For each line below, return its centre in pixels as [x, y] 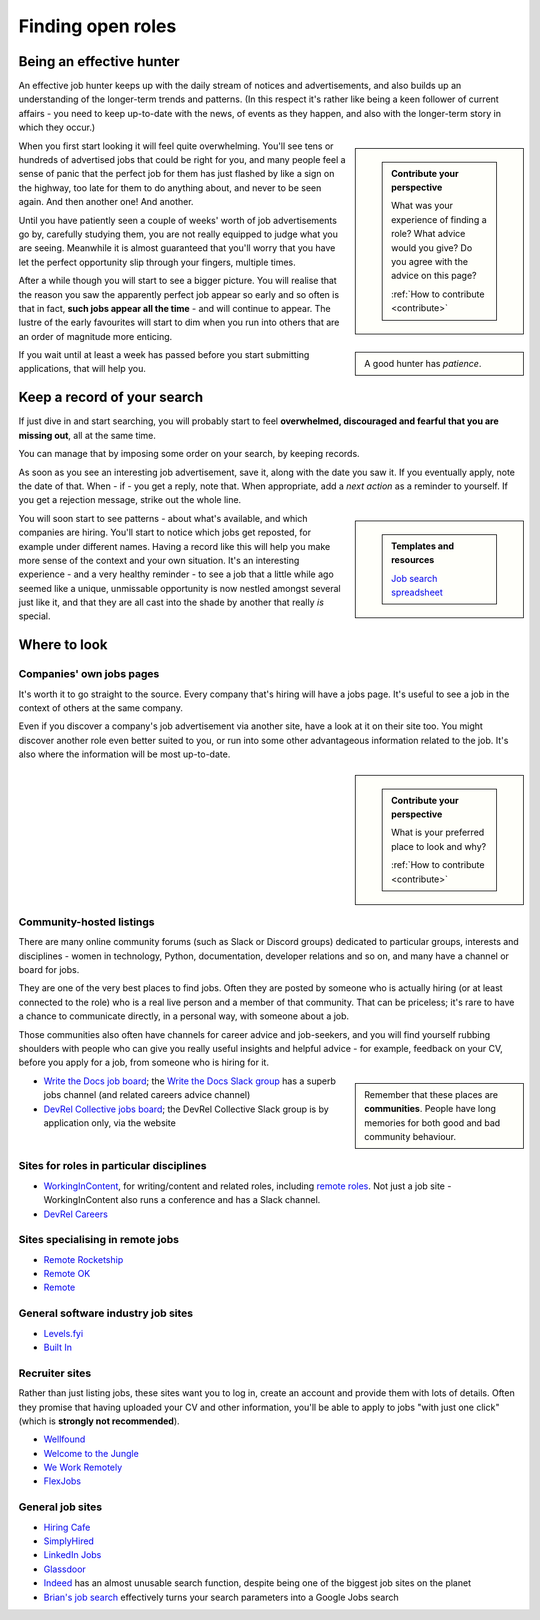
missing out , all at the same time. [87, 435]
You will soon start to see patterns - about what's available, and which [163, 518]
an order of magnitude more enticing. [95, 336]
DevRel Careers [76, 1214]
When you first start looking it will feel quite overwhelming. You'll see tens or [176, 146]
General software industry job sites [106, 1313]
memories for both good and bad [432, 1122]
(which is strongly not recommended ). [99, 1421]
